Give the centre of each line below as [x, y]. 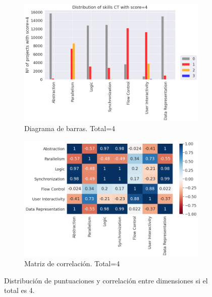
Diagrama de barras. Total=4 [70, 128]
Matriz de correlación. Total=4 [72, 263]
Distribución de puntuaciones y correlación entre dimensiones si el [106, 280]
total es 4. [19, 290]
